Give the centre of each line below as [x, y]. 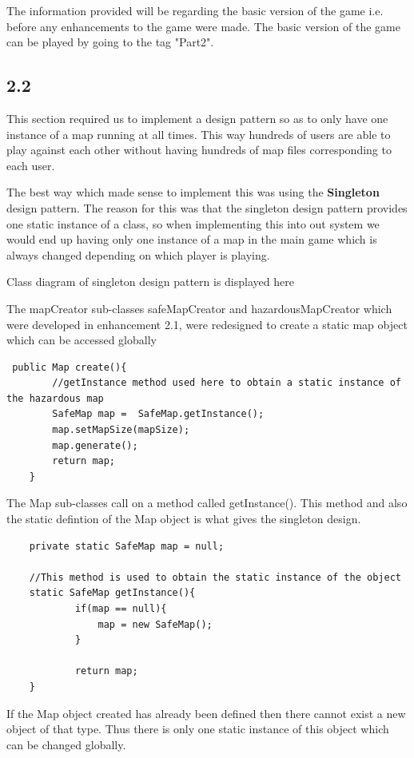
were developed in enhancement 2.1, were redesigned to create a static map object [207, 324]
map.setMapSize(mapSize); [121, 430]
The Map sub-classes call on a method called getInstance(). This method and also [207, 503]
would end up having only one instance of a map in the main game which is [192, 239]
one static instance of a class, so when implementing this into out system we [193, 223]
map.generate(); [95, 445]
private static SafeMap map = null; [127, 546]
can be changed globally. [66, 744]
